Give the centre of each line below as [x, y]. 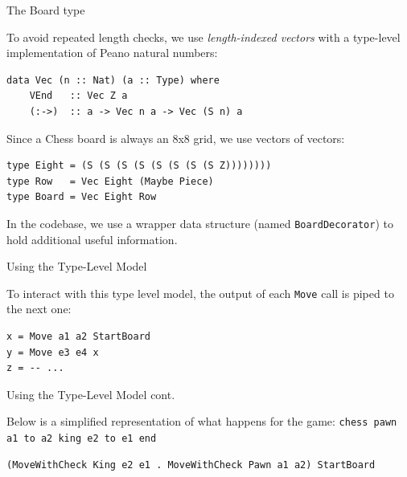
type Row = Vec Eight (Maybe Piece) [110, 181]
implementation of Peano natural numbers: [112, 53]
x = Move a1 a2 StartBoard [78, 337]
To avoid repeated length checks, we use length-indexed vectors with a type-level [203, 37]
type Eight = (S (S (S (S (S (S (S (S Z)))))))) [139, 166]
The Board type [46, 10]
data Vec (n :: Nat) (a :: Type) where [113, 80]
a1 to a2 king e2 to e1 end [82, 439]
